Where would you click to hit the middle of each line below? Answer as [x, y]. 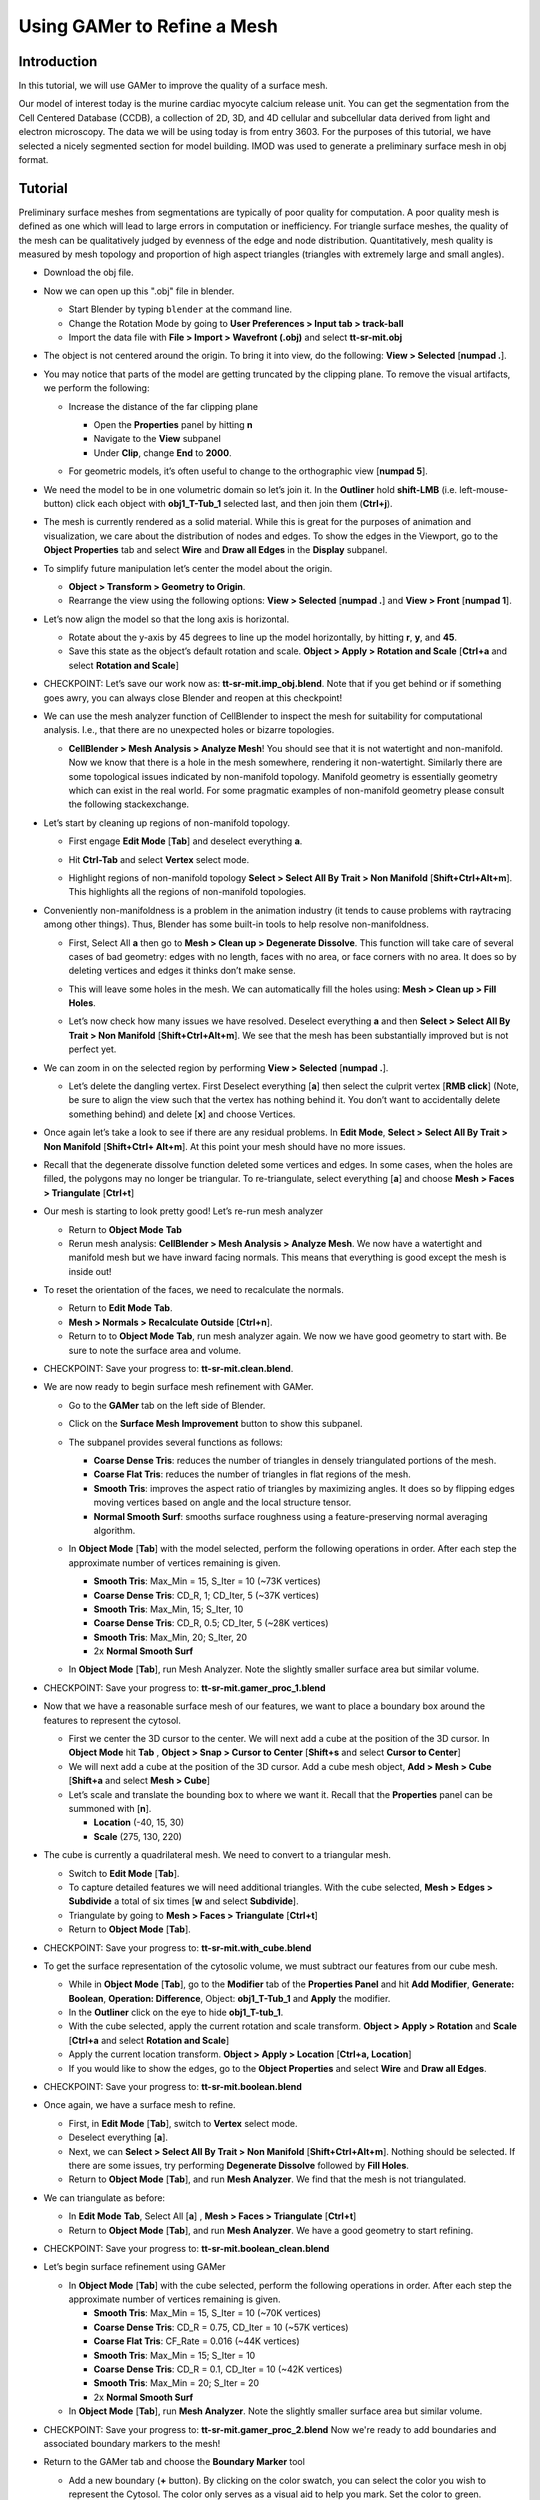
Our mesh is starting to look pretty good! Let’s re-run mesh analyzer [183, 1211]
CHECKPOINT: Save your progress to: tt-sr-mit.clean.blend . [168, 1369]
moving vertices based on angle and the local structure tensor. [222, 1502]
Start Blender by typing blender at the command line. [180, 309]
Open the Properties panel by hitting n [173, 424]
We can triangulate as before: [104, 2197]
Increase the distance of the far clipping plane [163, 406]
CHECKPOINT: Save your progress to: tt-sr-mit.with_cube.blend [177, 1947]
